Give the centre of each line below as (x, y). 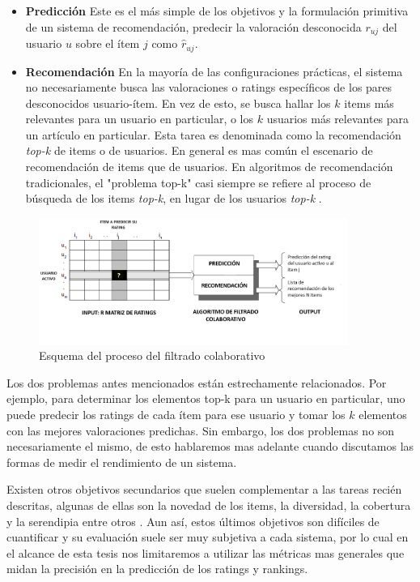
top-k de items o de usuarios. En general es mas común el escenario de (199, 150)
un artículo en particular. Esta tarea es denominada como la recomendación (213, 134)
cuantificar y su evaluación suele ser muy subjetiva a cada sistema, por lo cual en (208, 537)
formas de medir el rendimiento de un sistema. (122, 462)
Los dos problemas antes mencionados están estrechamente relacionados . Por (197, 382)
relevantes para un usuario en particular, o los (140, 119)
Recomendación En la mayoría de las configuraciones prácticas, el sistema (214, 71)
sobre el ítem (108, 43)
